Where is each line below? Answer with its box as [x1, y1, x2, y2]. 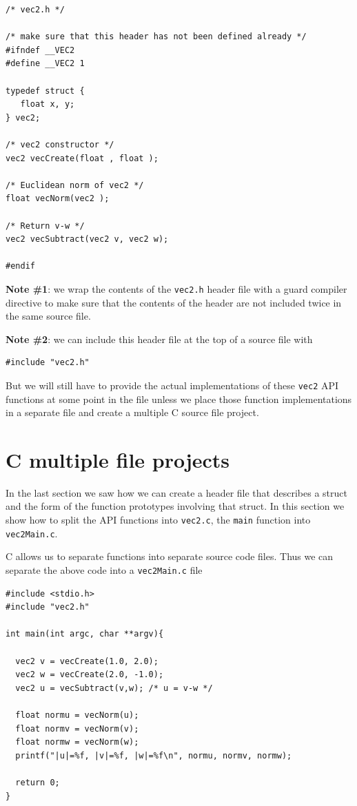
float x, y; [20, 99, 75, 110]
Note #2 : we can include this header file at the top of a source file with [6, 331, 313, 346]
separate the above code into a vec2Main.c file [6, 562, 203, 577]
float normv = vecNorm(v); [15, 723, 139, 734]
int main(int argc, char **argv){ [6, 629, 164, 639]
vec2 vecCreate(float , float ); [6, 153, 159, 163]
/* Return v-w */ [6, 220, 85, 231]
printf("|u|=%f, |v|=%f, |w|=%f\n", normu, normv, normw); [15, 750, 292, 761]
